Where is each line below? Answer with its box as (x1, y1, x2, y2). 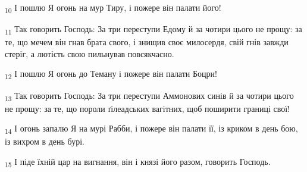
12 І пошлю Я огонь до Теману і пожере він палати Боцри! (5, 67, 217, 82)
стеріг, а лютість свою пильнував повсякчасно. (5, 47, 174, 60)
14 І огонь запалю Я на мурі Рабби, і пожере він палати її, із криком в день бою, (5, 122, 298, 136)
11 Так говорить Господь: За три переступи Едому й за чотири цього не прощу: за (5, 23, 302, 36)
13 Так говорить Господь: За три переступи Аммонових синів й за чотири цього (5, 89, 294, 103)
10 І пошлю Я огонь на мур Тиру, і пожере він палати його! (5, 1, 221, 15)
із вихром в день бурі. (5, 135, 84, 148)
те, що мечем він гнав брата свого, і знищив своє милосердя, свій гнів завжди (5, 36, 289, 48)
